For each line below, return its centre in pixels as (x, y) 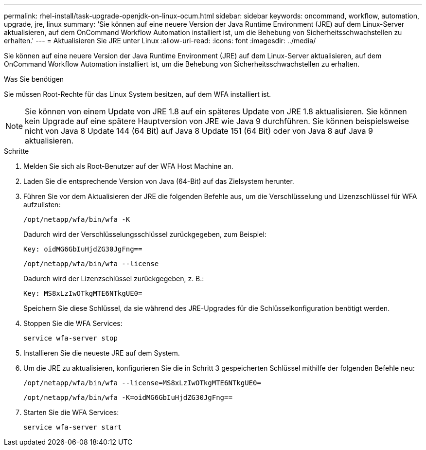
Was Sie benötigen (34, 79)
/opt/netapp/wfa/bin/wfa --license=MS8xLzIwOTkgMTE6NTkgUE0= (142, 383)
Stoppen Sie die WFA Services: (73, 323)
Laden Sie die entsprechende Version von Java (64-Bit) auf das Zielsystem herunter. (159, 181)
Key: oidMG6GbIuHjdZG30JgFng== (83, 249)
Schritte (17, 151)
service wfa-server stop (71, 338)
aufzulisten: (42, 205)
